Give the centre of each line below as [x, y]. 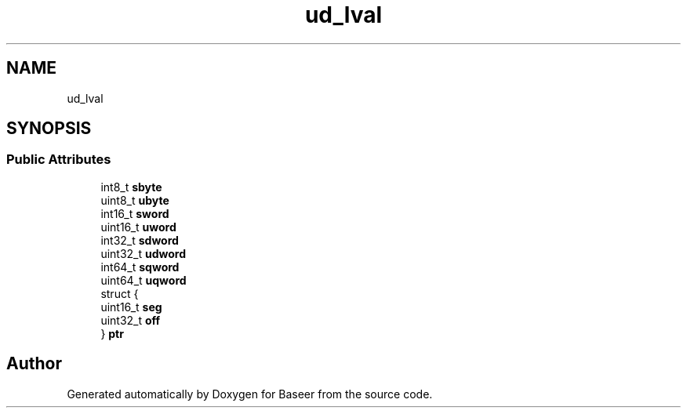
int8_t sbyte [131, 187]
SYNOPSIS [49, 129]
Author [34, 364]
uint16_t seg [131, 307]
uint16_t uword [138, 227]
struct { [120, 293]
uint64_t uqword [144, 280]
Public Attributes [59, 160]
